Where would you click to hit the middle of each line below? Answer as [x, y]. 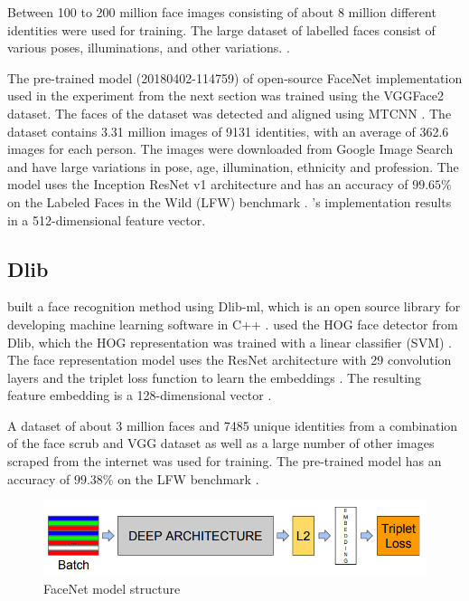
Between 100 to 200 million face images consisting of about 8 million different [222, 12]
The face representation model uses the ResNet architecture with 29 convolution [230, 360]
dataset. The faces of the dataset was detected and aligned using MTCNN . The [230, 113]
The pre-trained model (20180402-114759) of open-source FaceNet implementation [235, 77]
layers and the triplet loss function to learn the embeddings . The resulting [214, 377]
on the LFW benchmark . [188, 478]
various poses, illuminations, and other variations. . [149, 48]
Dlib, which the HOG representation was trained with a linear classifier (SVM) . [230, 342]
